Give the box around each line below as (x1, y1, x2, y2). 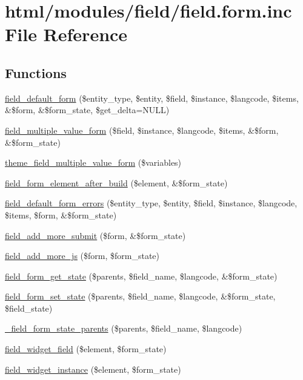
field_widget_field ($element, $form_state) (5, 342, 167, 355)
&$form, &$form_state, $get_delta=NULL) (5, 103, 170, 116)
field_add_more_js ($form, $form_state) (5, 249, 160, 262)
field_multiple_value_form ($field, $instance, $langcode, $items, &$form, (5, 123, 279, 136)
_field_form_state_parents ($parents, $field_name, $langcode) (5, 322, 242, 335)
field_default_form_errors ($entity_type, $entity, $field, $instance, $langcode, (5, 197, 298, 209)
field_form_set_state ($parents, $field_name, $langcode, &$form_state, (5, 290, 276, 303)
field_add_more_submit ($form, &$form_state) (5, 229, 186, 241)
